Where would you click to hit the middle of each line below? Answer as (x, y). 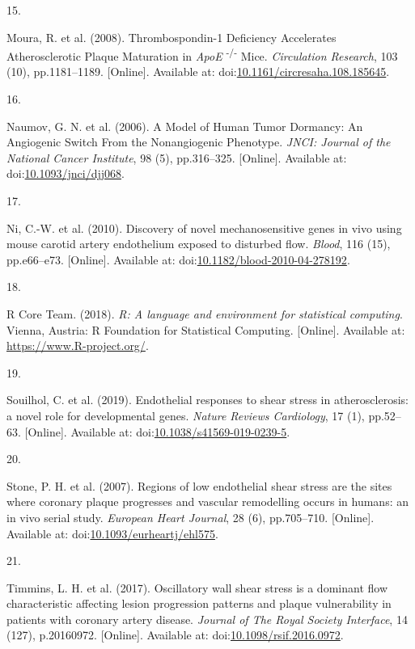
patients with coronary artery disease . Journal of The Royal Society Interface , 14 (207, 619)
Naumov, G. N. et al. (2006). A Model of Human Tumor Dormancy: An (185, 126)
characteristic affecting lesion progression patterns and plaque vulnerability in (199, 603)
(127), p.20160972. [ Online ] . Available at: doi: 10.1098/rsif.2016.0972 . (175, 635)
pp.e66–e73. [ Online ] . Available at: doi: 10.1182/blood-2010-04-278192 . (178, 259)
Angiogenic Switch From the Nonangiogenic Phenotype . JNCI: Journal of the (199, 142)
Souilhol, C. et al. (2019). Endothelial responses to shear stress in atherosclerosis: (207, 400)
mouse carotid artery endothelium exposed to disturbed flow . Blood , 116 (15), (199, 244)
